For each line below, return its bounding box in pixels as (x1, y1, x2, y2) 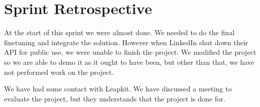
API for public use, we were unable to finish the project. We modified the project (4, 47, 256, 57)
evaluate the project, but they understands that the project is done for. (4, 93, 226, 103)
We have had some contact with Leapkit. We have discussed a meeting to (4, 83, 232, 94)
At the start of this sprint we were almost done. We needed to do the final (4, 27, 235, 38)
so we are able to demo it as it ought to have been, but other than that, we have (4, 56, 254, 67)
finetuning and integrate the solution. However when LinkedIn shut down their (4, 37, 248, 47)
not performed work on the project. (4, 66, 114, 77)
